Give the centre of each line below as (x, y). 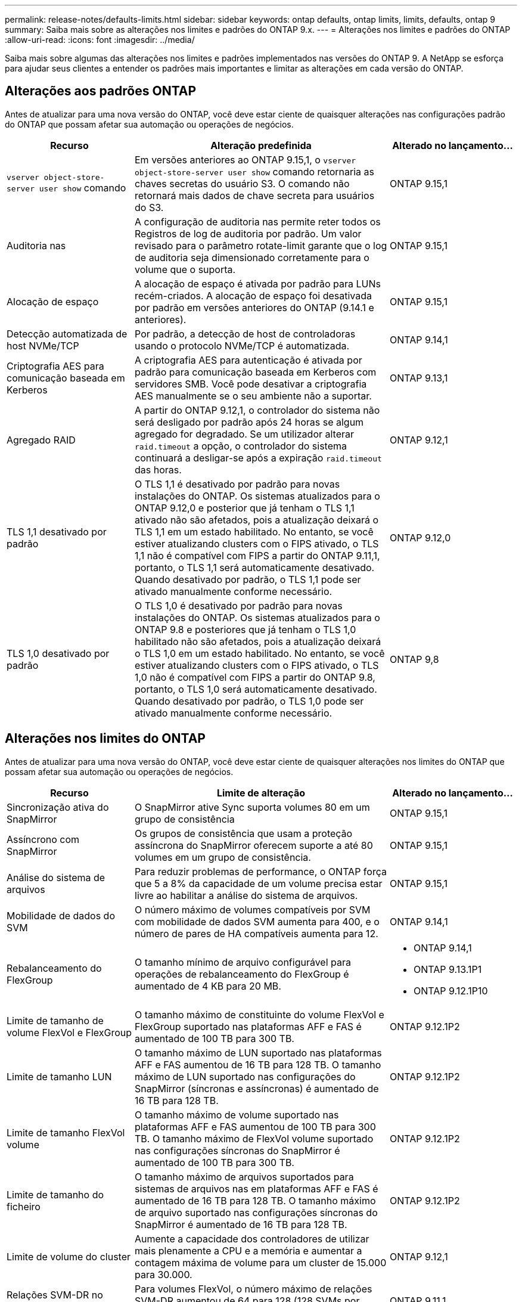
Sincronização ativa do (58, 807)
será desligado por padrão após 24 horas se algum (249, 422)
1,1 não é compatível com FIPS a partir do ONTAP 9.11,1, (257, 555)
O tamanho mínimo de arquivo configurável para (243, 962)
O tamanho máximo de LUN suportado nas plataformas (258, 1053)
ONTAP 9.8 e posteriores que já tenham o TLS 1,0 (246, 629)
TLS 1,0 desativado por (58, 653)
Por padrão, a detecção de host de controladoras (245, 334)
